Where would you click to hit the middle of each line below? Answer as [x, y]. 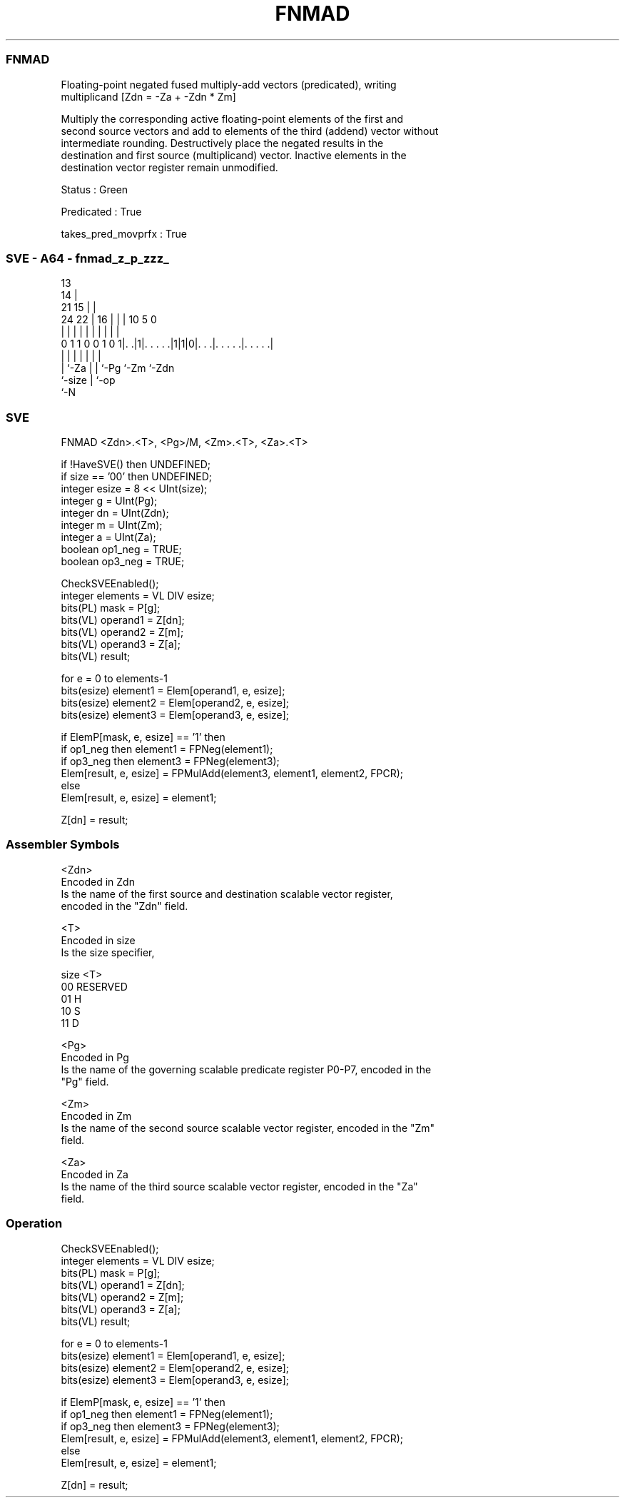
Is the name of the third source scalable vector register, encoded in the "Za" [239, 1186]
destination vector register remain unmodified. [169, 167]
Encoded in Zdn [98, 881]
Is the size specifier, [108, 952]
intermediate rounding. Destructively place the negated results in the [222, 143]
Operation [34, 1224]
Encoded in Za [95, 1174]
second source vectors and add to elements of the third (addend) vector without [250, 131]
